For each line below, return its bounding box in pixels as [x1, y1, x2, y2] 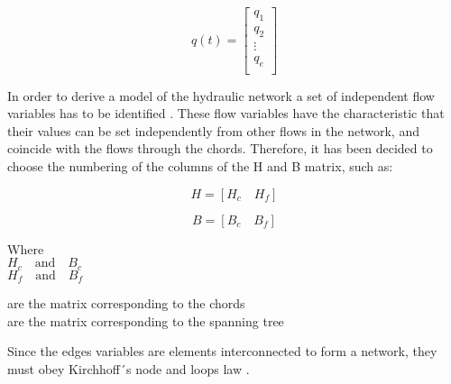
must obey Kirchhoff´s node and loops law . [7, 359, 250, 378]
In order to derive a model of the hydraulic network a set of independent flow [7, 86, 435, 105]
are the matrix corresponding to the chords [7, 294, 245, 313]
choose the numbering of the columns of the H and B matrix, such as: [7, 156, 393, 175]
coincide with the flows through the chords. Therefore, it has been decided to [7, 139, 433, 158]
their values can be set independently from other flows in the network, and [7, 121, 419, 140]
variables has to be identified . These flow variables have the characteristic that [7, 104, 445, 123]
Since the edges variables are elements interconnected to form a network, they [7, 342, 437, 361]
